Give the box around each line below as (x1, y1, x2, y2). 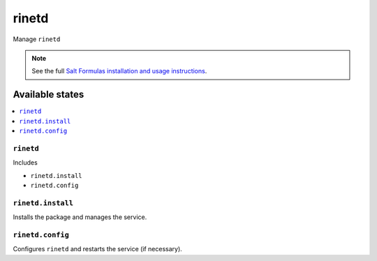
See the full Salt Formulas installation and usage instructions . (31, 67, 207, 75)
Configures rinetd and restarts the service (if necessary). (13, 245, 183, 253)
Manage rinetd (13, 35, 61, 43)
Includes (13, 158, 38, 167)
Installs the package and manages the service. (13, 213, 147, 221)
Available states (13, 89, 84, 100)
